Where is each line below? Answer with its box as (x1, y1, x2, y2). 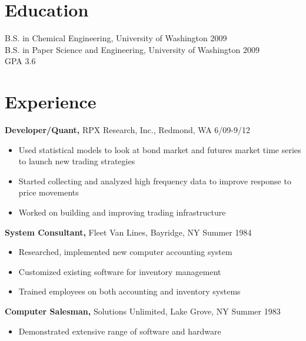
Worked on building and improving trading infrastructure (18, 206, 226, 218)
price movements (18, 186, 79, 198)
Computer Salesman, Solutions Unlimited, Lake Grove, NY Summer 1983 (5, 304, 281, 317)
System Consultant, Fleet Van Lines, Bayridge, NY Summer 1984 (5, 226, 252, 238)
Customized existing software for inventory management (18, 265, 221, 277)
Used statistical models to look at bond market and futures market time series (18, 143, 301, 155)
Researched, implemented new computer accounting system (18, 246, 232, 258)
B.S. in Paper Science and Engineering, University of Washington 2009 (5, 43, 260, 55)
